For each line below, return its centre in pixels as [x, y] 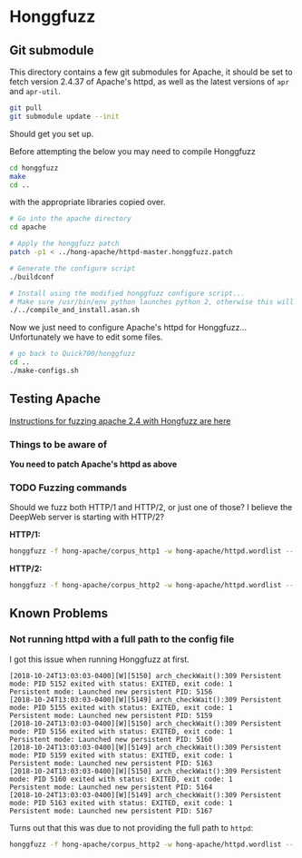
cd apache [28, 227]
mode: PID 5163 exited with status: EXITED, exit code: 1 [121, 803]
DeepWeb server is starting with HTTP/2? [87, 517]
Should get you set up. [52, 133]
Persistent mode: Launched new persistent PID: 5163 [111, 763]
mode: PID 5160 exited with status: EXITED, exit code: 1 [121, 779]
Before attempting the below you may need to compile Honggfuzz [132, 151]
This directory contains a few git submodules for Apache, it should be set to [151, 72]
